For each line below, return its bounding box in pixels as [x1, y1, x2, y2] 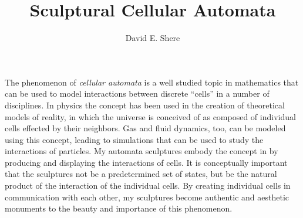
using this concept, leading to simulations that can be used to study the [5, 133, 264, 145]
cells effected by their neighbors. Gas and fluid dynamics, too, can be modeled [5, 122, 286, 134]
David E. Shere [125, 32, 180, 44]
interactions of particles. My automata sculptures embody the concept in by [5, 145, 278, 157]
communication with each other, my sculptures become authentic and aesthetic [5, 190, 289, 203]
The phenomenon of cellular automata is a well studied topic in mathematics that [5, 76, 299, 88]
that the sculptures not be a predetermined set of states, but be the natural [5, 168, 277, 180]
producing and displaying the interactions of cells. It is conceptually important [5, 156, 288, 168]
